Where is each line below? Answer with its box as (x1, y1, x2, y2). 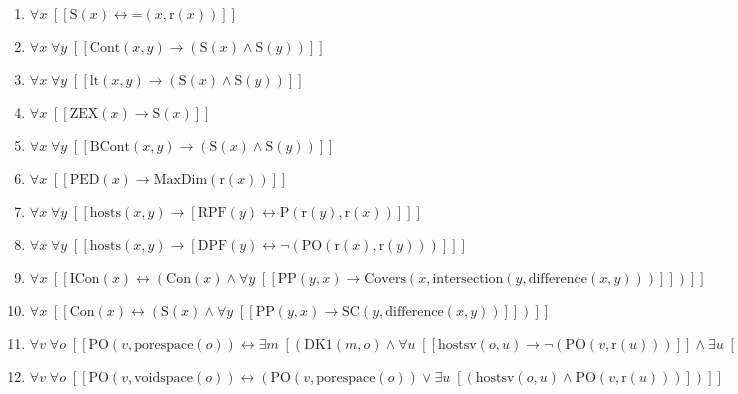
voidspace (134, 371, 193, 385)
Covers (364, 272, 406, 286)
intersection (432, 272, 504, 286)
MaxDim (153, 173, 208, 187)
